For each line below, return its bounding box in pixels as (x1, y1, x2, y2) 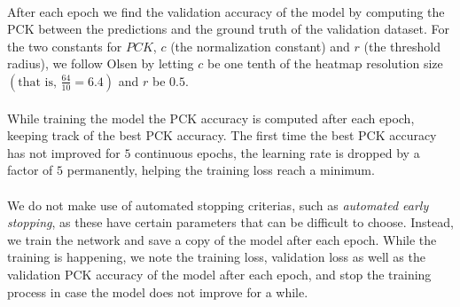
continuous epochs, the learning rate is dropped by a (135, 143, 420, 161)
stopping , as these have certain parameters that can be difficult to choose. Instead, (7, 213, 454, 232)
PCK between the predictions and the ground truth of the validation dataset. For (7, 20, 449, 38)
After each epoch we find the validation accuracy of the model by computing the (7, 2, 445, 20)
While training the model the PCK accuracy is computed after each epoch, (7, 108, 415, 127)
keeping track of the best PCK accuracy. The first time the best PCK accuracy (7, 126, 437, 145)
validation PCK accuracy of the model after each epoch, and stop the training (7, 264, 432, 283)
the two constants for (7, 36, 122, 55)
